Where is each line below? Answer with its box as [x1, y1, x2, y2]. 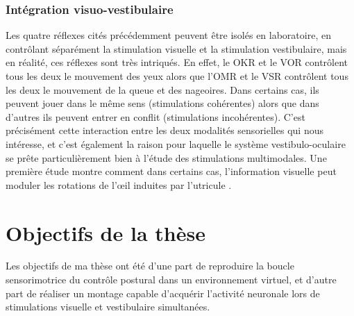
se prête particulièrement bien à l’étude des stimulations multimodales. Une [6, 150, 327, 165]
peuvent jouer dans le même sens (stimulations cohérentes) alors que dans [6, 96, 319, 110]
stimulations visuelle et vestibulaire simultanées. [6, 299, 210, 314]
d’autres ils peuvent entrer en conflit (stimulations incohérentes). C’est [6, 109, 305, 124]
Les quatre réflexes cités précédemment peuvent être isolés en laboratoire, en [6, 28, 331, 42]
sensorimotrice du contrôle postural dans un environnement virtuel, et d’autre [6, 272, 337, 287]
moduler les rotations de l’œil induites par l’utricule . [6, 177, 232, 192]
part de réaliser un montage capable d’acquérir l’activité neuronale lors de [6, 285, 320, 300]
